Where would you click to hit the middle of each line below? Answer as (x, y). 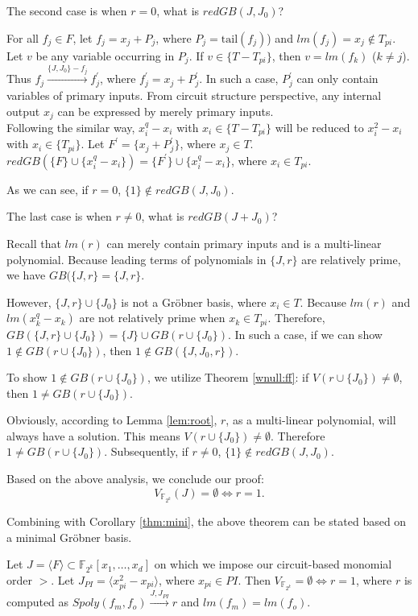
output (23, 111)
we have (26, 275)
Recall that (34, 244)
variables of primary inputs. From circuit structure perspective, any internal (194, 95)
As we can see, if (48, 189)
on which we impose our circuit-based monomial (273, 564)
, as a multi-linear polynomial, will (311, 420)
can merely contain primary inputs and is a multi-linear (244, 244)
